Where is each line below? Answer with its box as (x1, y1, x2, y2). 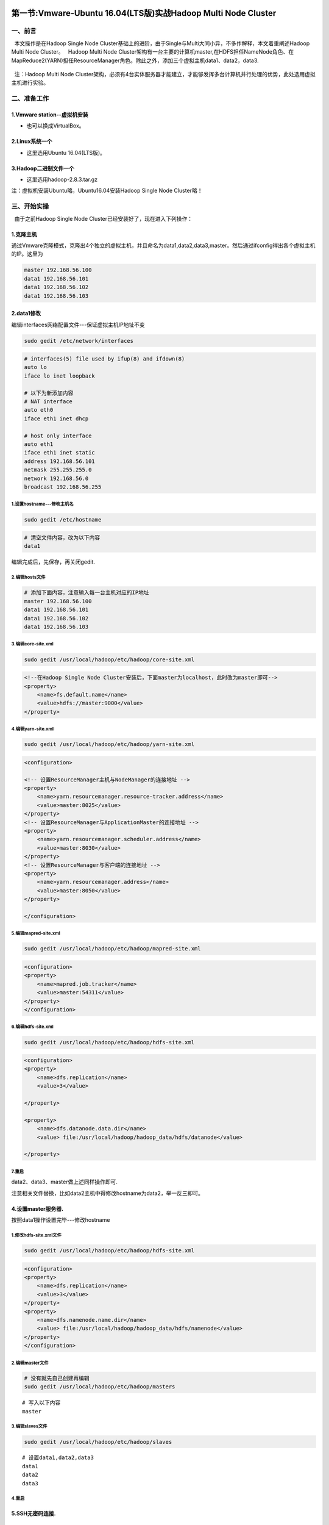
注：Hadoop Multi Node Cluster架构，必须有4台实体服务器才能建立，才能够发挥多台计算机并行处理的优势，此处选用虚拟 (14, 70, 316, 77)
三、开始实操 (11, 202, 49, 210)
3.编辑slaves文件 (11, 1423, 48, 1430)
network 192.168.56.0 (24, 475, 89, 482)
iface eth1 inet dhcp (24, 415, 89, 422)
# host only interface (24, 432, 92, 439)
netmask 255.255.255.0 (24, 467, 92, 473)
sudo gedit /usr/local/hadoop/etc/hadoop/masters (24, 1383, 175, 1390)
